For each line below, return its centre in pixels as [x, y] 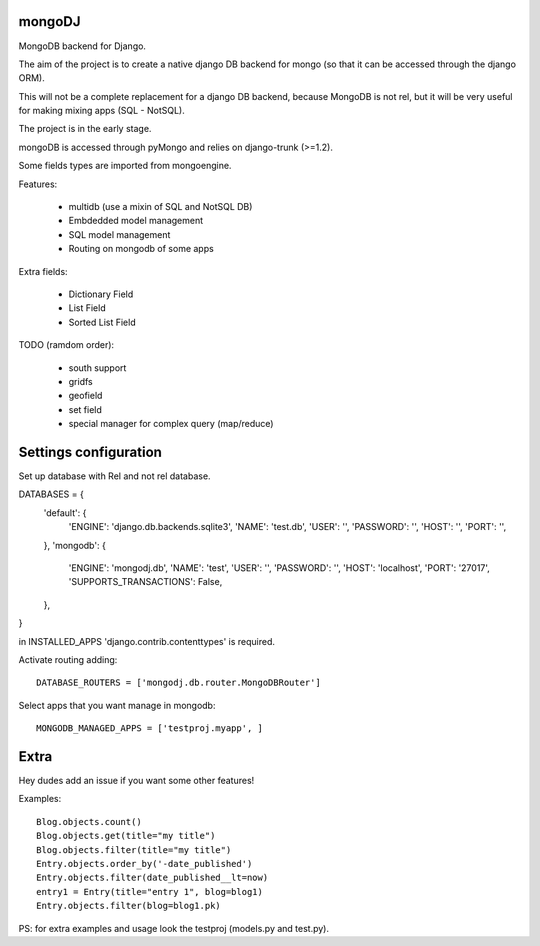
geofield [85, 396]
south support [97, 367]
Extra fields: [43, 271]
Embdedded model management [136, 221]
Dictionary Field [101, 294]
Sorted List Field [102, 322]
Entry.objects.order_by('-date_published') [144, 863]
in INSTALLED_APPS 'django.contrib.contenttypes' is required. [146, 641]
